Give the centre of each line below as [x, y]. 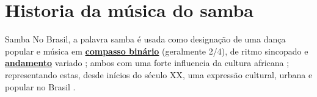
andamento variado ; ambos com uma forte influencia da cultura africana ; [147, 63]
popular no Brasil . [40, 86]
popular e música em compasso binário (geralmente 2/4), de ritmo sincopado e [157, 51]
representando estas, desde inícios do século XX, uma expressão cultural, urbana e [159, 74]
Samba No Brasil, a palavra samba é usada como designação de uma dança [145, 39]
